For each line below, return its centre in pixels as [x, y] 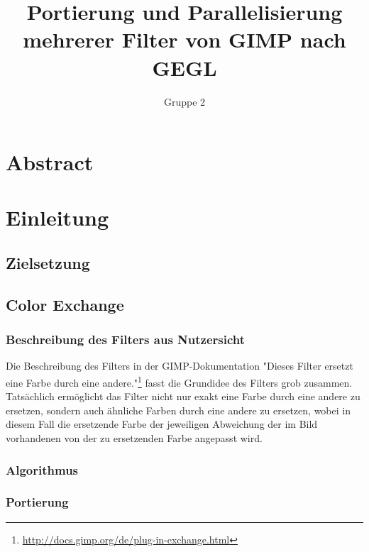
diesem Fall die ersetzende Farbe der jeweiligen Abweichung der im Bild [162, 424]
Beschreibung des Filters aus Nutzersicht [126, 340]
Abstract [50, 162]
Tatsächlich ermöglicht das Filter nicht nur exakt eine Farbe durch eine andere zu [183, 396]
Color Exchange [65, 304]
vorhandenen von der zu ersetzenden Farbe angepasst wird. [134, 438]
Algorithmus [42, 469]
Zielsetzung [48, 263]
